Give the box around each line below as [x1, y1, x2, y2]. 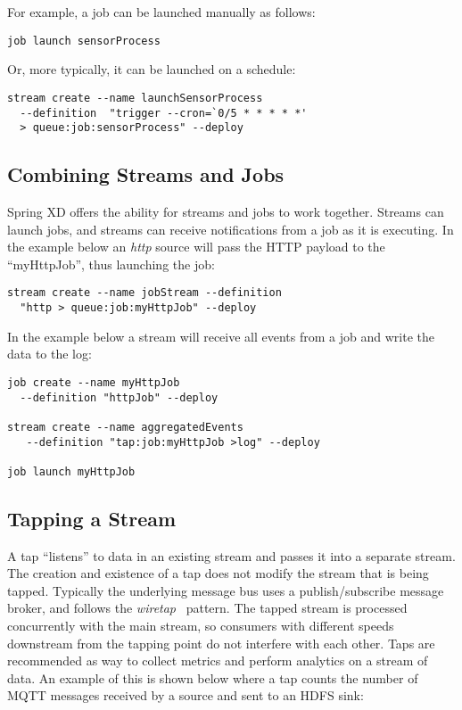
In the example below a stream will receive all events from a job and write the [7, 326, 434, 345]
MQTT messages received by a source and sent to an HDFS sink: [7, 686, 364, 705]
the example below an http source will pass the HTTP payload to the [7, 237, 385, 256]
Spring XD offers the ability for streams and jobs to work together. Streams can [7, 202, 444, 221]
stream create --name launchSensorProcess [7, 91, 263, 104]
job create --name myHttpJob [7, 376, 180, 389]
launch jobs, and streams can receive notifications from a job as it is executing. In [7, 219, 454, 238]
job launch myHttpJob [7, 465, 136, 478]
